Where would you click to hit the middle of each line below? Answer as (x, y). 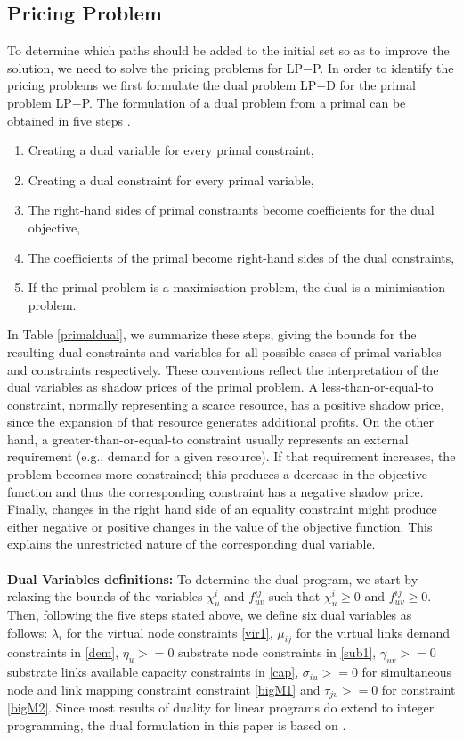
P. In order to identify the (383, 67)
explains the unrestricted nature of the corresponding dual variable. (191, 544)
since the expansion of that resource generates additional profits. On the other (220, 422)
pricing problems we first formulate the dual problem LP (162, 85)
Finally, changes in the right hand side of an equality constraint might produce (222, 509)
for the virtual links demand (373, 632)
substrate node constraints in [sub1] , (277, 652)
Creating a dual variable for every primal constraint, (171, 150)
